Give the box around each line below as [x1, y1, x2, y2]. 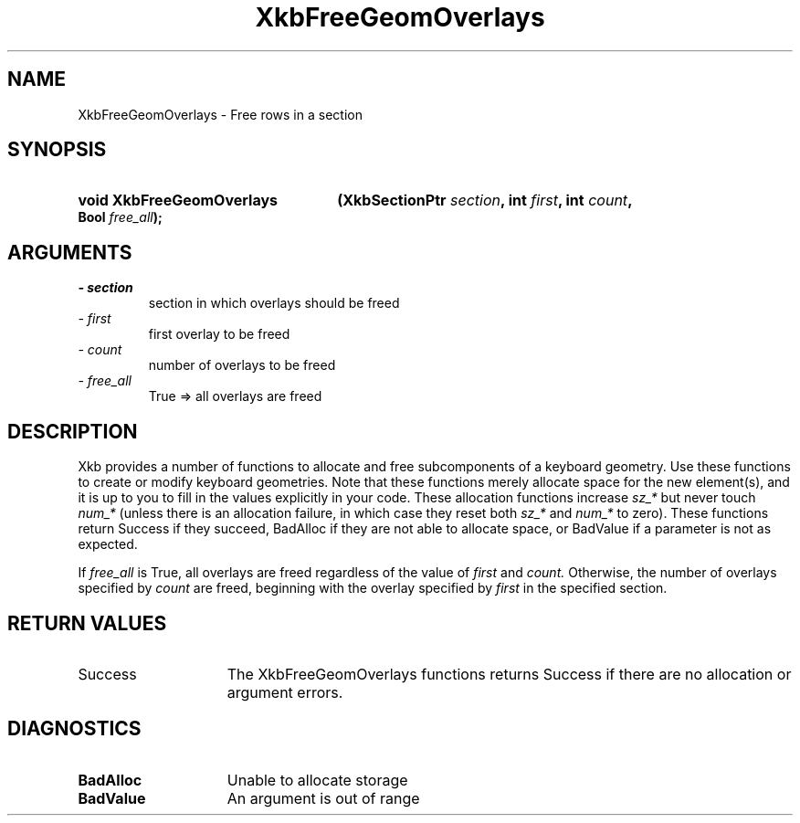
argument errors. [226, 682, 343, 702]
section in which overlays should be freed [148, 295, 400, 311]
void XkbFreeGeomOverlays [78, 191, 278, 210]
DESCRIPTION [7, 419, 138, 443]
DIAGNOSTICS [7, 717, 142, 741]
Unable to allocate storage [226, 770, 408, 789]
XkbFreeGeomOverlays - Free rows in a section [78, 106, 363, 122]
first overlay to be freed [148, 326, 290, 343]
